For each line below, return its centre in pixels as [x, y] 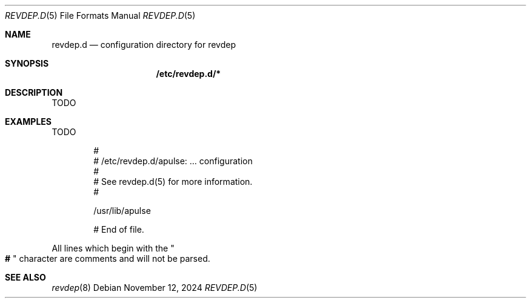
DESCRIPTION [34, 92]
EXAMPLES [28, 122]
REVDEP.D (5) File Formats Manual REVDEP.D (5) [100, 15]
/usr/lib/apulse [122, 211]
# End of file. [119, 229]
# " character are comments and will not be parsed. [108, 258]
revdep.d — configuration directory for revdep [144, 45]
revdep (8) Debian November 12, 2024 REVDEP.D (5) [155, 288]
